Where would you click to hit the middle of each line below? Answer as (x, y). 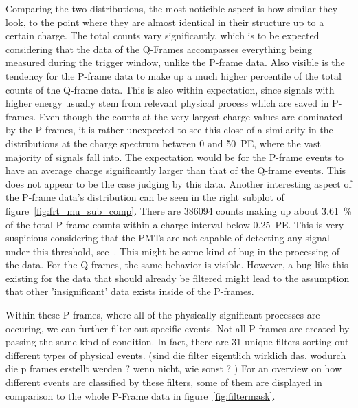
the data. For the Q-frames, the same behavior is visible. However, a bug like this (177, 265)
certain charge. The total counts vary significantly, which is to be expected (163, 35)
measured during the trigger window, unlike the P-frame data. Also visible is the (175, 62)
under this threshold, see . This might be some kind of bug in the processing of (173, 251)
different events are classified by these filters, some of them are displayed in (164, 382)
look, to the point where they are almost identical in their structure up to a (165, 22)
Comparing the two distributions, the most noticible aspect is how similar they (172, 8)
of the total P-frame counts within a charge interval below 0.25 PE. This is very (175, 224)
